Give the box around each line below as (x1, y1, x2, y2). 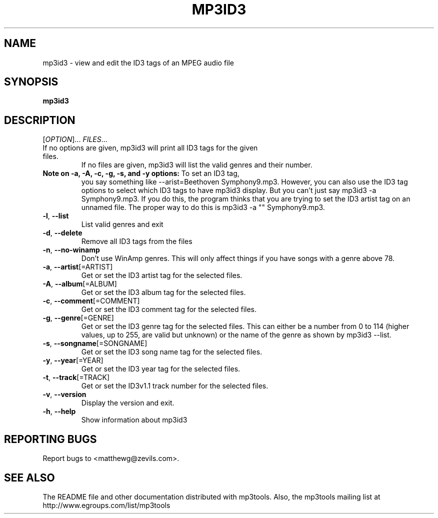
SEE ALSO (4, 471, 55, 484)
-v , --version (42, 390, 86, 399)
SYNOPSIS (4, 75, 58, 88)
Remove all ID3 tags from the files (81, 237, 192, 246)
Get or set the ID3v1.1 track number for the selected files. (81, 381, 268, 390)
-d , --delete (42, 228, 82, 237)
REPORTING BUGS (4, 432, 97, 445)
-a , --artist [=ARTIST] (42, 262, 113, 271)
